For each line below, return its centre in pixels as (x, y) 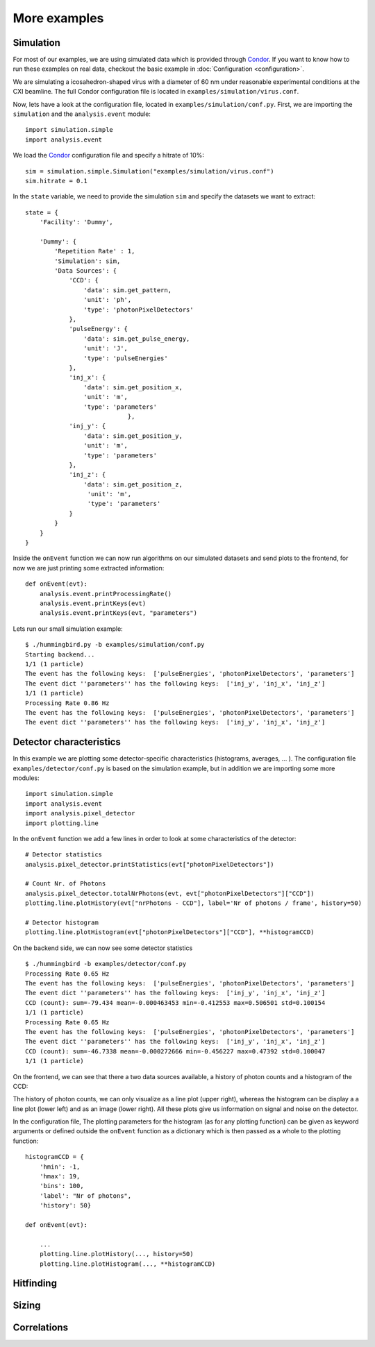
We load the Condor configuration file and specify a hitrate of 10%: (109, 155)
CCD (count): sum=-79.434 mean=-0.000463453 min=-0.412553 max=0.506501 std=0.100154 (175, 1002)
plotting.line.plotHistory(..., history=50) (116, 1254)
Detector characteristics (67, 742)
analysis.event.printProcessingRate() (106, 594)
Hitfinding (35, 1284)
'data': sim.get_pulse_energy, (137, 339)
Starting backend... (60, 654)
